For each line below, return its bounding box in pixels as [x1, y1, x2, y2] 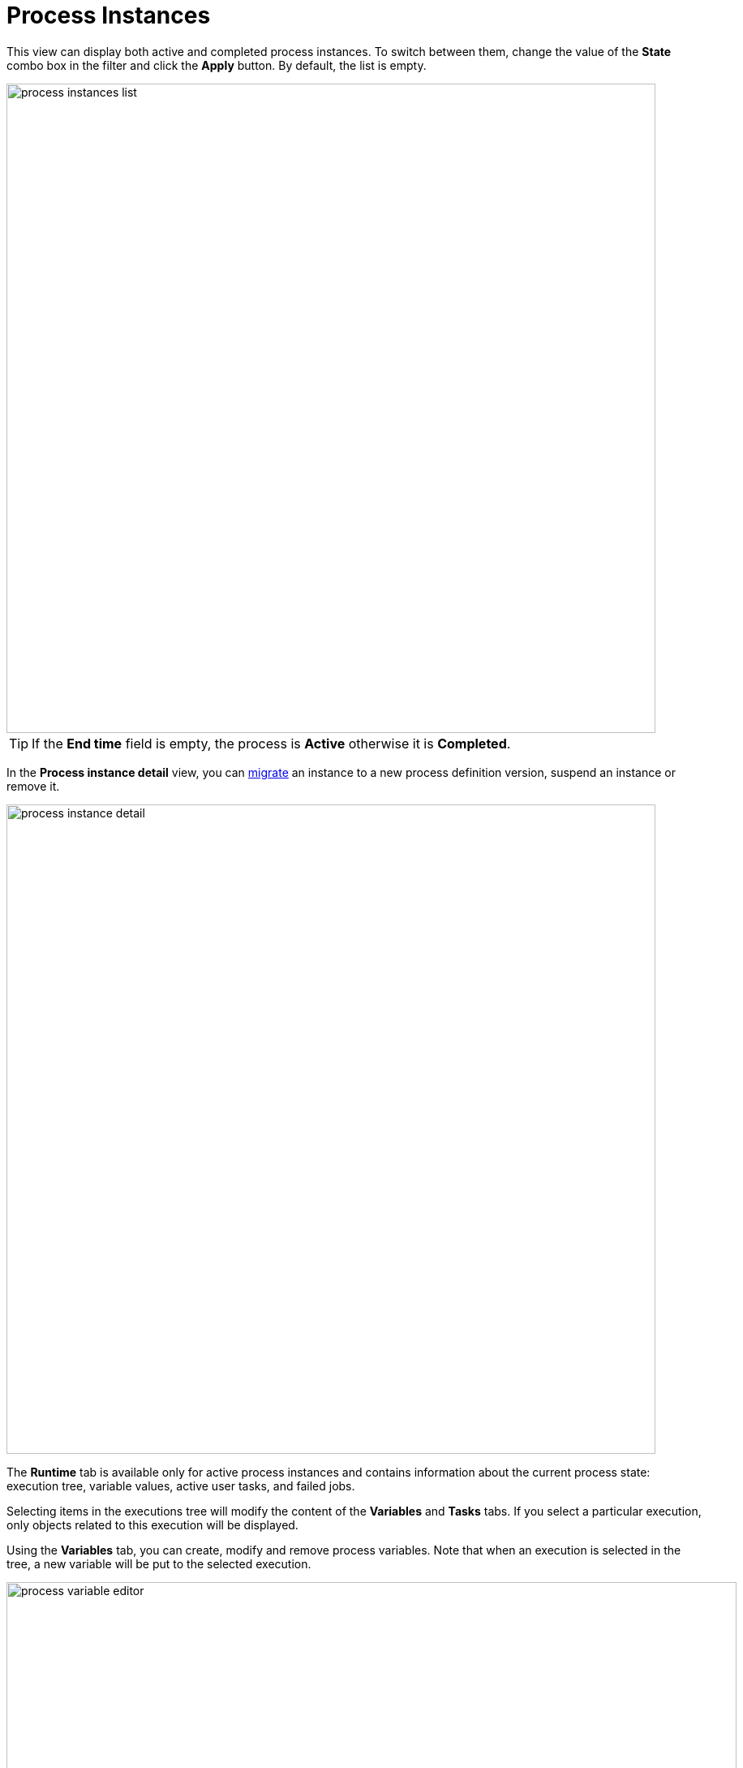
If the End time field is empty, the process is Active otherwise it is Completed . [32, 735, 511, 752]
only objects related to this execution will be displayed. [6, 1517, 298, 1532]
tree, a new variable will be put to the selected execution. [6, 1556, 311, 1571]
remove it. [6, 778, 60, 793]
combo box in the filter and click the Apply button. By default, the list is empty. [6, 58, 427, 72]
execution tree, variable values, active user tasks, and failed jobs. [6, 1478, 355, 1493]
